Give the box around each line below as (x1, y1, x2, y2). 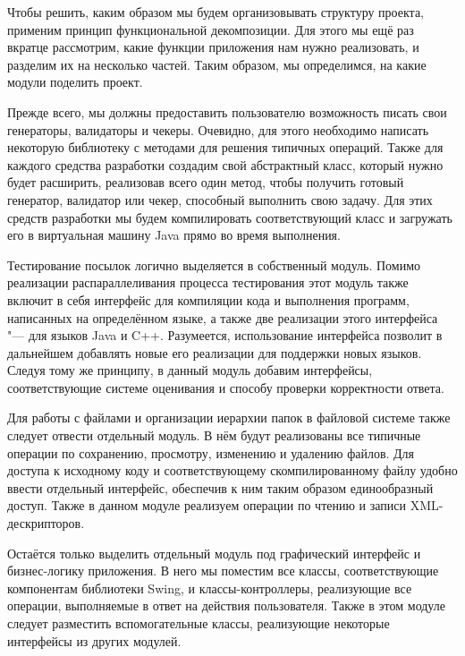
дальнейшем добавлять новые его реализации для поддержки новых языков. (7, 343, 422, 362)
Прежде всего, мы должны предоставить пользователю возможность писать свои (7, 102, 447, 121)
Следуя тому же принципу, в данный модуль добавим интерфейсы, (7, 361, 373, 379)
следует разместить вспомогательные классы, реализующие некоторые (7, 614, 390, 632)
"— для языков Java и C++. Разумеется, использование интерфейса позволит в (7, 326, 443, 345)
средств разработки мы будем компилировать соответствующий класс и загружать (7, 208, 452, 226)
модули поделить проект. (7, 72, 143, 91)
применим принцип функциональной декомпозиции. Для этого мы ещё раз (7, 20, 414, 38)
